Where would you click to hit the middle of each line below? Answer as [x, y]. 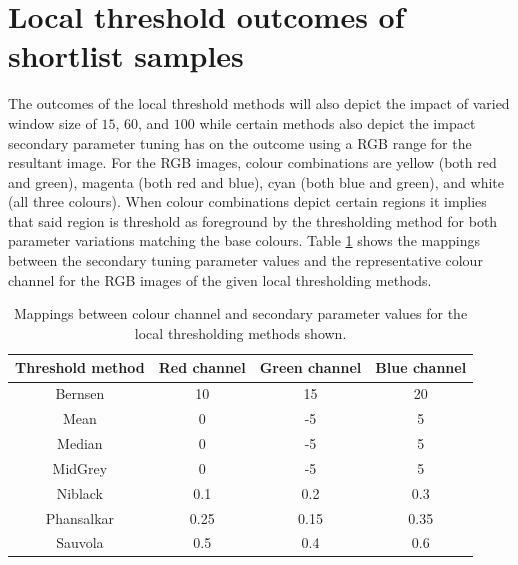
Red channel [202, 367]
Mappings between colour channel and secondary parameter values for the [241, 313]
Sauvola [80, 542]
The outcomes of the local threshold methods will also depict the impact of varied [259, 103]
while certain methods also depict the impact [337, 122]
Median [80, 442]
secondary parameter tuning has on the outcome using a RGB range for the [240, 142]
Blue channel [421, 367]
